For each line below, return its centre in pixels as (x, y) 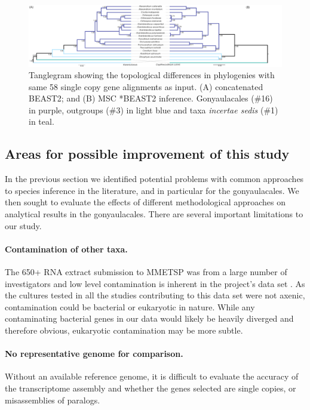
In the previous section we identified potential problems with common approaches (154, 179)
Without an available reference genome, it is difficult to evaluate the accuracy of (152, 376)
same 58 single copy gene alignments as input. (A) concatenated (146, 86)
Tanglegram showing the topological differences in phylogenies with (152, 75)
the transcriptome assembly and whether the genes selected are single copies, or (151, 388)
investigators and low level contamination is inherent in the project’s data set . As (155, 283)
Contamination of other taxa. (66, 249)
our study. (23, 225)
